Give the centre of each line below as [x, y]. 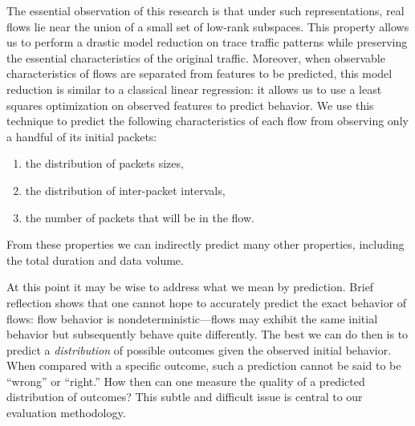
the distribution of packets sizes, [104, 163]
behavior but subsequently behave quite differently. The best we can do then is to [207, 334]
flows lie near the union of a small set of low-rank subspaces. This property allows [208, 26]
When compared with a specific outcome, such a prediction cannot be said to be [204, 365]
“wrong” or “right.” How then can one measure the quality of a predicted [186, 381]
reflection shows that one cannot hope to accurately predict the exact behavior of [207, 302]
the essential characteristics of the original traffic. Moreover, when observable [196, 57]
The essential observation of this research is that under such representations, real [205, 10]
